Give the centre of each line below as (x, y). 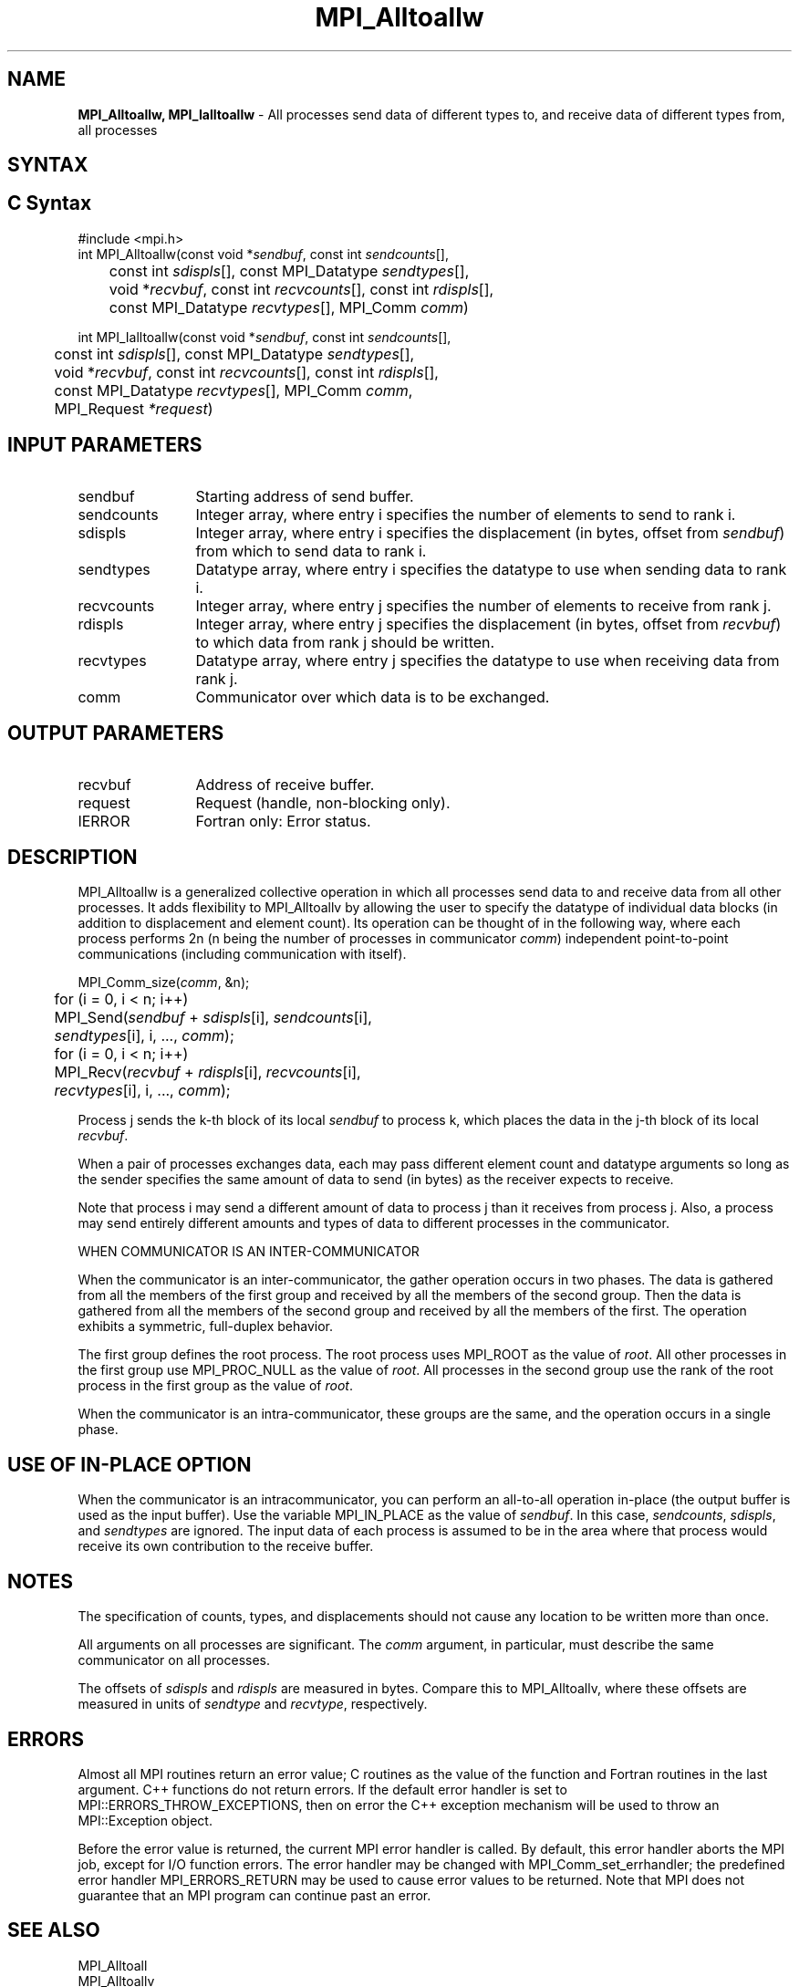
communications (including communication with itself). (242, 954)
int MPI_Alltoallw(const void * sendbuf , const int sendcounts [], (263, 254)
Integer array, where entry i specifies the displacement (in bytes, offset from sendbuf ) (490, 532)
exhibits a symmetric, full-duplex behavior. (206, 1326)
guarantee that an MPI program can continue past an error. (254, 1895)
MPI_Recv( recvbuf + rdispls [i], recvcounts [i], (208, 1072)
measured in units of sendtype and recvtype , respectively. (253, 1704)
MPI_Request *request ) (134, 408)
